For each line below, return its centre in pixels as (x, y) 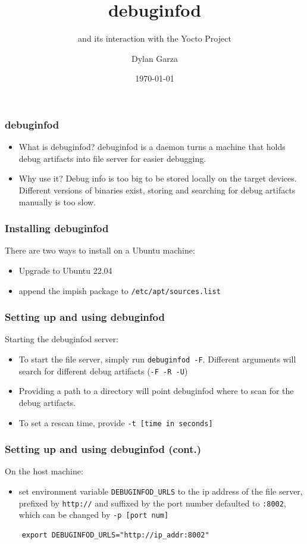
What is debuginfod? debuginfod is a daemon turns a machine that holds (152, 147)
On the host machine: (44, 471)
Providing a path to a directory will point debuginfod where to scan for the (156, 391)
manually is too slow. (57, 201)
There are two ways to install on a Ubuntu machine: (100, 250)
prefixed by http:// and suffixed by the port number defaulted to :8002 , (152, 503)
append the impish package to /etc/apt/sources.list (120, 290)
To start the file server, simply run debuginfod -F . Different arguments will (157, 359)
